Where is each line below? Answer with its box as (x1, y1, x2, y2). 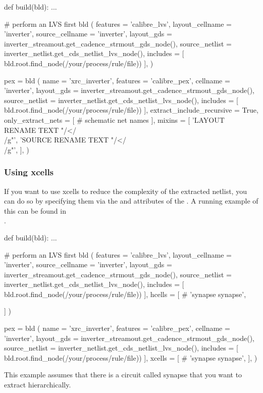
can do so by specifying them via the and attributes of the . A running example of (4, 195, 258, 206)
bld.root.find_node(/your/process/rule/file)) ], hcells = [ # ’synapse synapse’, (4, 288, 246, 299)
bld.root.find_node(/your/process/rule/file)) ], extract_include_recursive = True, (4, 105, 258, 115)
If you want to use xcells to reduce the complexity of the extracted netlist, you (4, 185, 247, 196)
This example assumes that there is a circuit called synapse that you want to (4, 369, 242, 380)
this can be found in (4, 205, 66, 216)
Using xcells (4, 166, 54, 178)
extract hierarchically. (4, 379, 71, 390)
